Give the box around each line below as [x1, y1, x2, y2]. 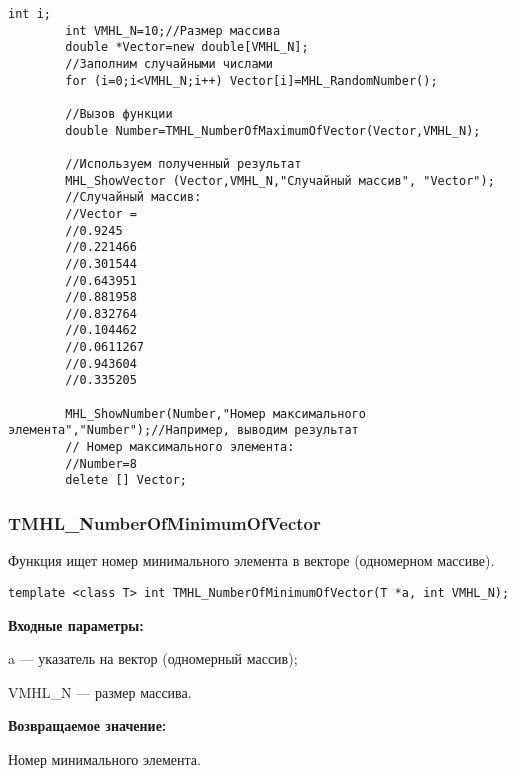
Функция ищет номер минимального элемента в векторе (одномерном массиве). [8, 550, 495, 571]
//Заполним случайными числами [65, 56, 273, 71]
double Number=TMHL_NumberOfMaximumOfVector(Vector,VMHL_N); [65, 123, 481, 138]
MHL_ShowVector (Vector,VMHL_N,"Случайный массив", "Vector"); [65, 173, 495, 188]
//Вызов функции [65, 106, 173, 121]
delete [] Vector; [65, 473, 187, 488]
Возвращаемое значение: [8, 715, 167, 736]
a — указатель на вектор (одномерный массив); [8, 648, 298, 669]
